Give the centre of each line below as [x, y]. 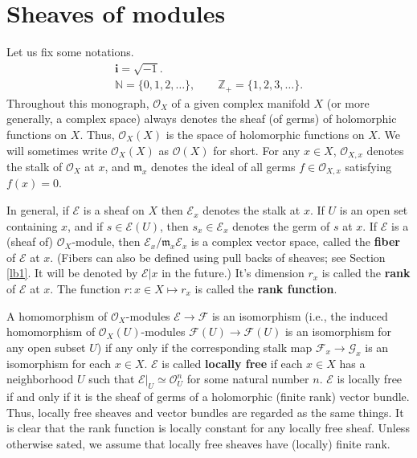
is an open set [374, 210]
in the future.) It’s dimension [233, 273]
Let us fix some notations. [70, 52]
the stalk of [35, 167]
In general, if [38, 210]
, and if [86, 225]
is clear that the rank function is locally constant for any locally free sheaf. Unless [208, 428]
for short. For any [257, 150]
